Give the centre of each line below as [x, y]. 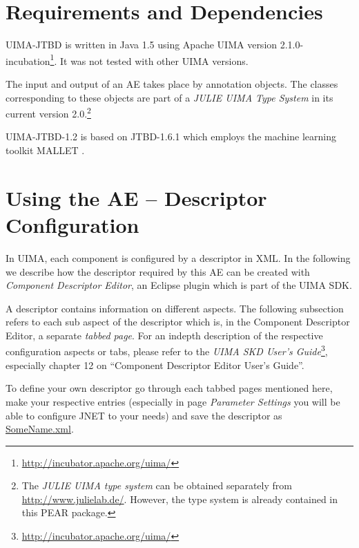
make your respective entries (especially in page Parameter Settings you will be [173, 401]
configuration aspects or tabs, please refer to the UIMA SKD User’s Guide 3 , [167, 350]
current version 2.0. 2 [48, 112]
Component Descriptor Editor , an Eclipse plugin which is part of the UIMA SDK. [179, 285]
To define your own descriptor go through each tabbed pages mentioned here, [169, 388]
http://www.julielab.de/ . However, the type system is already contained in [180, 499]
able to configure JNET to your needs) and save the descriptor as [144, 415]
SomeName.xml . [40, 429]
